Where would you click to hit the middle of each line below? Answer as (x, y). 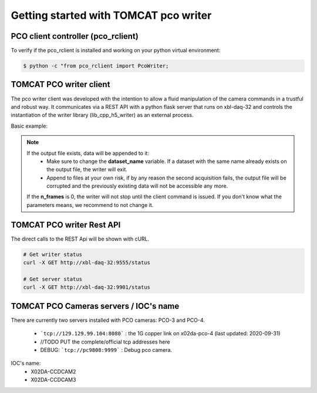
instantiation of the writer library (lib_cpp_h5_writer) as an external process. (102, 115)
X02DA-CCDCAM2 (53, 371)
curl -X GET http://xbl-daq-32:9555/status (87, 263)
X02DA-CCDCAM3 (53, 380)
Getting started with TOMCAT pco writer (111, 15)
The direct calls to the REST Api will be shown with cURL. (80, 239)
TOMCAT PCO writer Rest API (66, 224)
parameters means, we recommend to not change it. (90, 205)
